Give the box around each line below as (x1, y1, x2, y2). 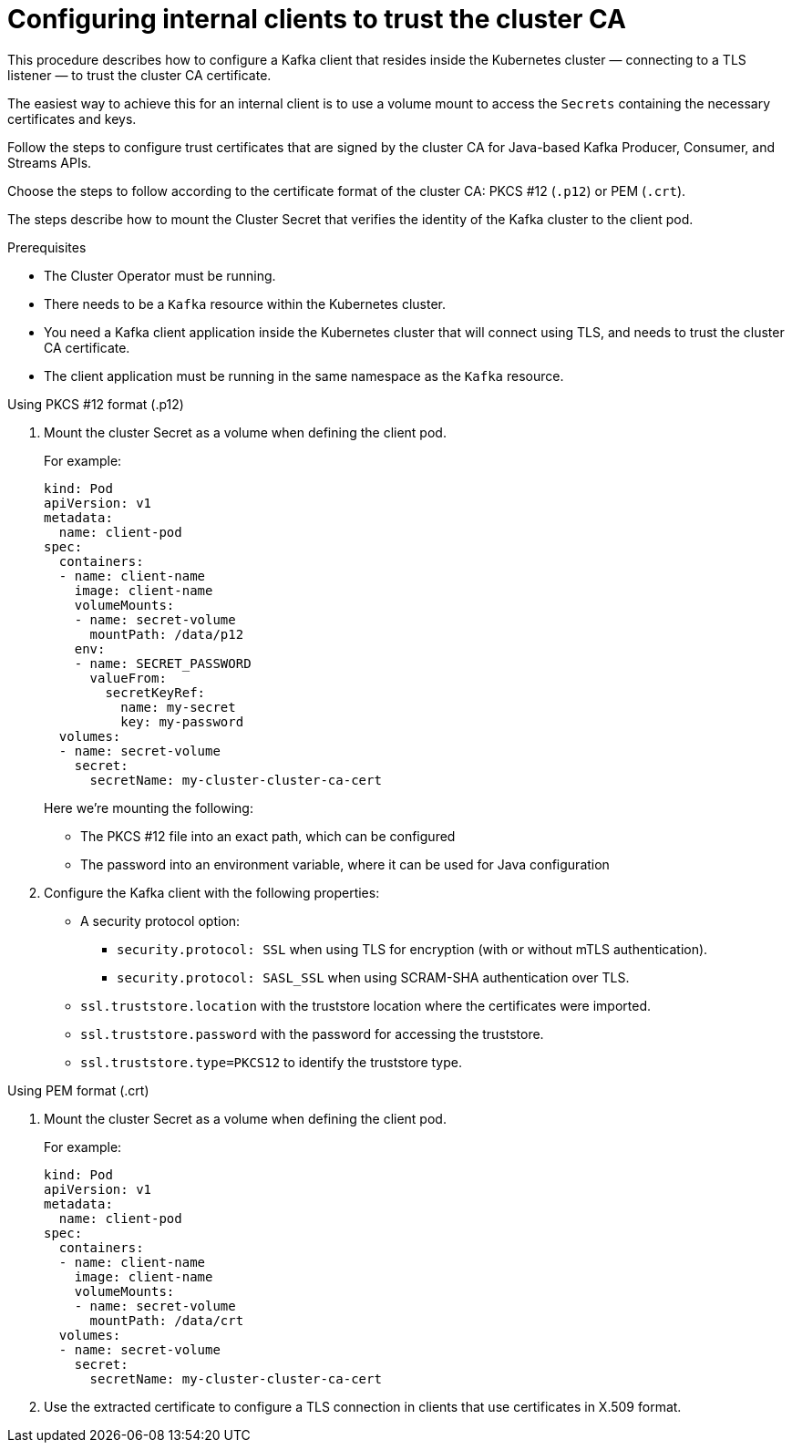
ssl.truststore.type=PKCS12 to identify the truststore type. (80, 1054, 462, 1070)
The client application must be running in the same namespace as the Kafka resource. (44, 367, 564, 384)
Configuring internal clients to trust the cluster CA (7, 4, 626, 35)
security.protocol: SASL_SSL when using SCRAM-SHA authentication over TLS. (117, 969, 630, 985)
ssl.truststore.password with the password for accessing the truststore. (80, 1025, 544, 1042)
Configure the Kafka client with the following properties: (44, 884, 380, 900)
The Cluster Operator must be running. (44, 267, 276, 283)
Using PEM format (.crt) (7, 1082, 149, 1098)
